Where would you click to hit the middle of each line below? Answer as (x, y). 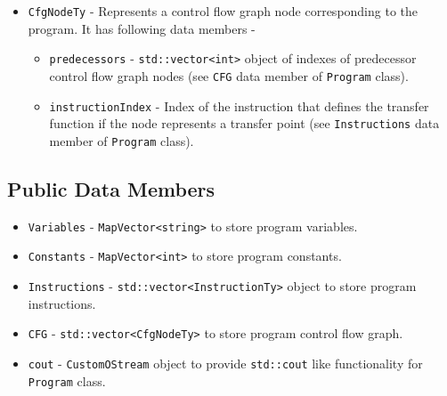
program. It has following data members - (142, 28)
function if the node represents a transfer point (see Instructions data (244, 123)
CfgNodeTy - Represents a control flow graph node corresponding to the (223, 11)
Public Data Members (111, 188)
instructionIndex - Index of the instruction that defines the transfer (239, 105)
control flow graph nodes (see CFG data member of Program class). (229, 75)
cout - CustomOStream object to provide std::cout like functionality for (225, 363)
